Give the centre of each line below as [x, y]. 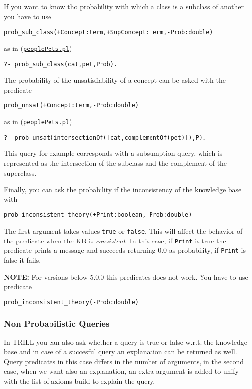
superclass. [20, 172]
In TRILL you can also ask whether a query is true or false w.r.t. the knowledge [126, 342]
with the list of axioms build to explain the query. [80, 380]
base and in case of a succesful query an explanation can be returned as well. [121, 352]
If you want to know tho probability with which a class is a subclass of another [124, 6]
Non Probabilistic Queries [57, 323]
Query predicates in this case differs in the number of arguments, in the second [124, 361]
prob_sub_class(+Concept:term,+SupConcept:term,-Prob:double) [109, 32]
